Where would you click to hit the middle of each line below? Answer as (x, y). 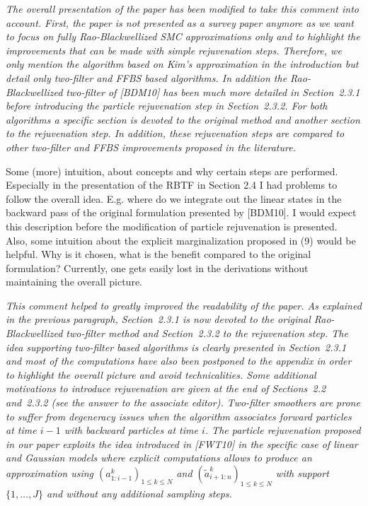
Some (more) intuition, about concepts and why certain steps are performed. (172, 171)
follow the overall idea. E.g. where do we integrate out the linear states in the (174, 198)
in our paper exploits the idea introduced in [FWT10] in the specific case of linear (182, 443)
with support (302, 473)
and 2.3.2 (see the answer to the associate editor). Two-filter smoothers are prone (183, 402)
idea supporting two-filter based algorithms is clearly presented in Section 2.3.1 (176, 347)
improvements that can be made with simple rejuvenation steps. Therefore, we (174, 50)
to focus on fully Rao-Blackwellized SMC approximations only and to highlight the (183, 36)
